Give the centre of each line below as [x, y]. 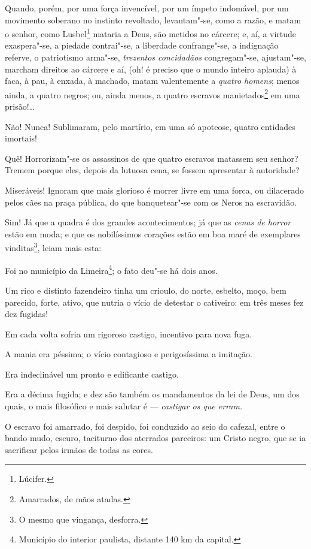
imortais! [21, 138]
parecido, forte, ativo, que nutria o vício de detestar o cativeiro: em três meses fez [154, 302]
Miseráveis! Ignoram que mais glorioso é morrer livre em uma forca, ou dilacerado [154, 190]
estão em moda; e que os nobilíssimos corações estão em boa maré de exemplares [153, 233]
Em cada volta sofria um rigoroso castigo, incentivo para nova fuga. [129, 334]
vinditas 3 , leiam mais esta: [53, 247]
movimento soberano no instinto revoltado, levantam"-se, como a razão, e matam [153, 19]
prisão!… [20, 106]
